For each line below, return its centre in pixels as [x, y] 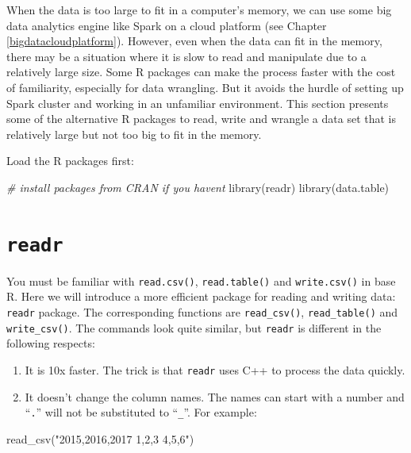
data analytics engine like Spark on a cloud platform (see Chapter [167, 25]
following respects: [51, 343]
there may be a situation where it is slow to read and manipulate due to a [186, 56]
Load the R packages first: [70, 161]
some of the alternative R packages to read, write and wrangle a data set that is [201, 119]
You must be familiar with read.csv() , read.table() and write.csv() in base [201, 280]
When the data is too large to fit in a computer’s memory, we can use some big [199, 10]
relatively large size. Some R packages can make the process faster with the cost [201, 72]
